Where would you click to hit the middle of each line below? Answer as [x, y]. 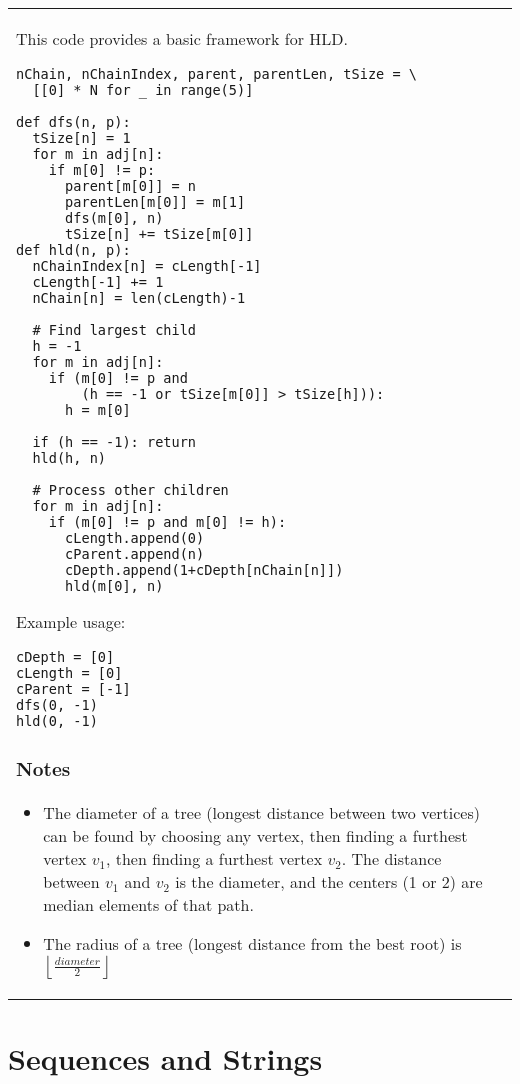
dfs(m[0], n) [114, 218]
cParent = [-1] [73, 689]
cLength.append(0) [135, 538]
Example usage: [71, 621]
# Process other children [130, 490]
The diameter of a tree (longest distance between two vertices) [261, 812]
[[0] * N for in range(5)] [143, 90]
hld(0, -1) [57, 721]
